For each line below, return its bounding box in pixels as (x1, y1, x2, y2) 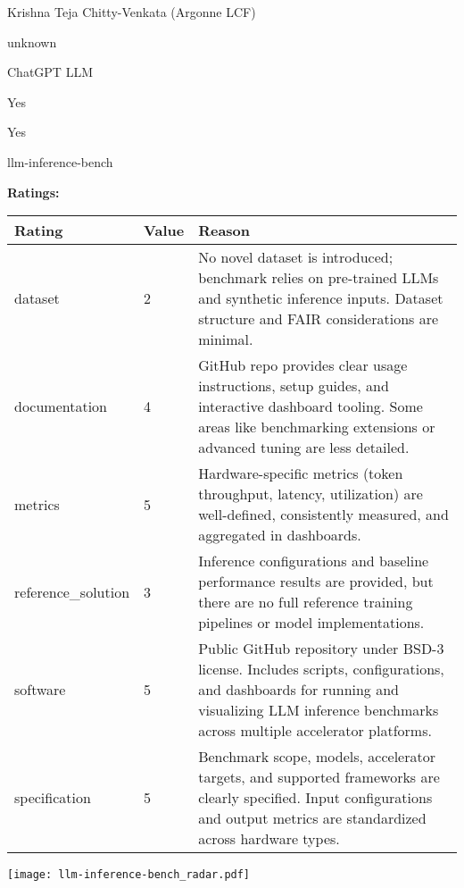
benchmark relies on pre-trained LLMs (198, 267, 439, 289)
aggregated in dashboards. (198, 524, 361, 546)
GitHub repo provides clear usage (198, 355, 408, 376)
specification (14, 787, 91, 808)
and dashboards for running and (198, 679, 399, 700)
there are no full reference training (198, 591, 413, 613)
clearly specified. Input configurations (198, 787, 433, 808)
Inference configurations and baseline (198, 550, 429, 572)
